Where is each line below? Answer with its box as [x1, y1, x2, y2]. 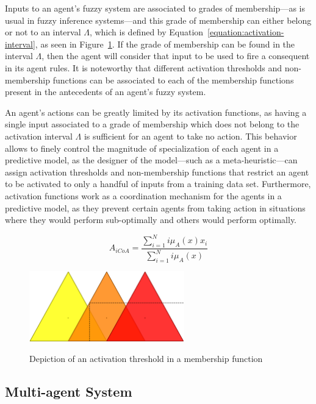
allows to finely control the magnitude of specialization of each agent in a [5, 141, 279, 154]
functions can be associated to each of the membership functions [52, 73, 294, 86]
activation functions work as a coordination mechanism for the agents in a [5, 189, 282, 202]
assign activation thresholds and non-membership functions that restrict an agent [5, 165, 309, 178]
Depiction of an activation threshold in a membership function [29, 352, 263, 365]
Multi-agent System [5, 382, 132, 401]
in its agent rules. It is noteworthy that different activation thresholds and [5, 61, 282, 74]
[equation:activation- [207, 26, 284, 38]
